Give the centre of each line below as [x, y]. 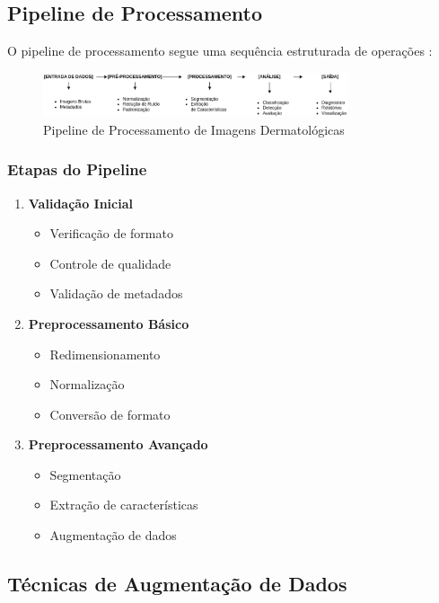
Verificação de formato [111, 233]
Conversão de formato [110, 414]
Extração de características [124, 505]
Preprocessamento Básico [109, 323]
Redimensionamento [105, 354]
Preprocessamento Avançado [118, 444]
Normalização [87, 384]
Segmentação [85, 474]
